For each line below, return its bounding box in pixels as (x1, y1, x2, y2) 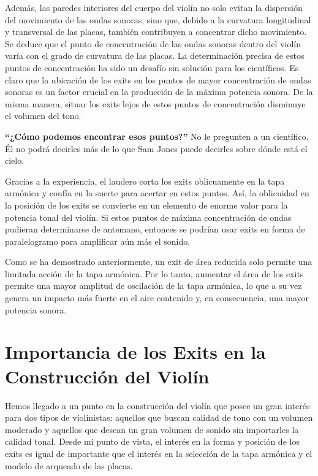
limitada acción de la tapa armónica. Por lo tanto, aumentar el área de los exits (5, 267, 304, 280)
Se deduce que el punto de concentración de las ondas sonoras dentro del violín (5, 37, 301, 50)
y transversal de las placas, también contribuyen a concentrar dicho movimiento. (5, 25, 307, 38)
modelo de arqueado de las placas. (5, 459, 133, 472)
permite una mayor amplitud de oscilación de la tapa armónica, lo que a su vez (5, 279, 302, 292)
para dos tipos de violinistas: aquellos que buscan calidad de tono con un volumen (5, 411, 313, 424)
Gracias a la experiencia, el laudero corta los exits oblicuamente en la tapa (5, 174, 285, 187)
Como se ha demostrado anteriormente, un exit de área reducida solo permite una (5, 255, 312, 268)
